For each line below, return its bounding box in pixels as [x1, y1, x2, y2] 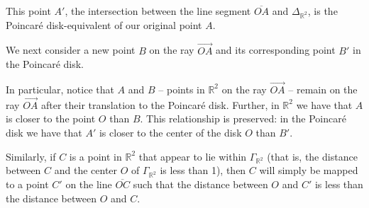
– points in [158, 81, 205, 96]
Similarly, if [6, 149, 56, 163]
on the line [65, 177, 112, 192]
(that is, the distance [267, 149, 358, 163]
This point [6, 4, 51, 18]
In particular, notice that [6, 81, 114, 96]
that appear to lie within [138, 149, 247, 163]
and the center [54, 163, 118, 178]
